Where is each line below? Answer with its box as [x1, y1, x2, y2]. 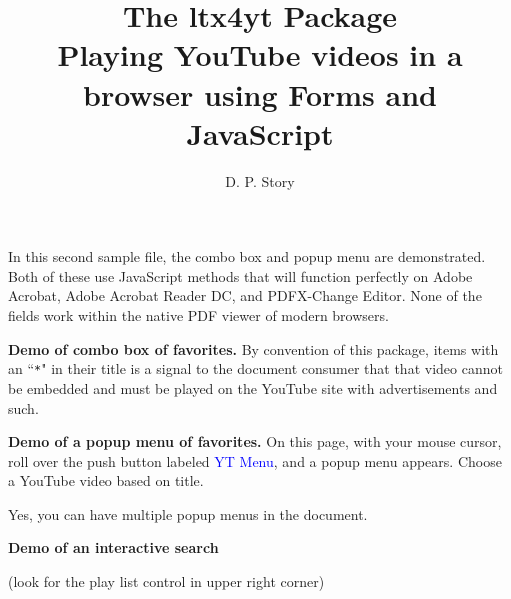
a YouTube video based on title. [8, 470, 204, 491]
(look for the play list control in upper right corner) [8, 571, 325, 592]
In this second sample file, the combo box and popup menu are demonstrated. [8, 246, 486, 267]
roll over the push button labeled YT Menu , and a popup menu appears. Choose [8, 450, 502, 471]
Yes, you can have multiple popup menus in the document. [8, 503, 368, 524]
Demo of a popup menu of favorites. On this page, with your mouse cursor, [8, 431, 502, 452]
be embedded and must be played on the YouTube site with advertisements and [8, 377, 498, 398]
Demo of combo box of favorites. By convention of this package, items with [8, 338, 499, 359]
